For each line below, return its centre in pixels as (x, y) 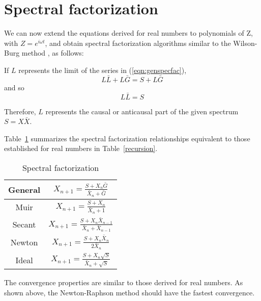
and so (14, 87)
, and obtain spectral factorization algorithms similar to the (138, 43)
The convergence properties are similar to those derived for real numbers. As (124, 282)
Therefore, (20, 111)
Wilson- (245, 43)
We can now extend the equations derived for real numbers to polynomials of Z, (128, 33)
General (24, 189)
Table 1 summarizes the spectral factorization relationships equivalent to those (127, 138)
